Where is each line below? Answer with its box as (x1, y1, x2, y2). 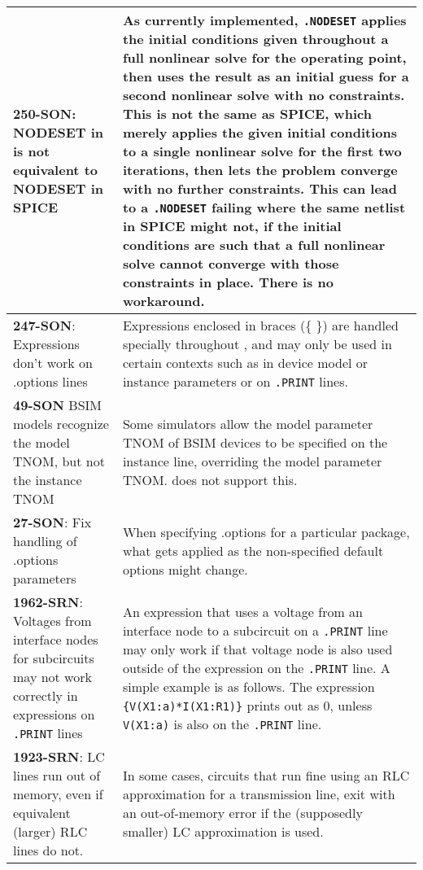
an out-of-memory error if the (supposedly (122, 803, 363, 822)
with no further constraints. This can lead (122, 179, 397, 198)
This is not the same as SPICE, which (122, 104, 372, 123)
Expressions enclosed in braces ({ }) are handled (122, 316, 399, 334)
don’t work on (13, 353, 93, 372)
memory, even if (13, 785, 103, 803)
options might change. (122, 559, 248, 579)
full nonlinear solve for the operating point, (122, 48, 407, 67)
